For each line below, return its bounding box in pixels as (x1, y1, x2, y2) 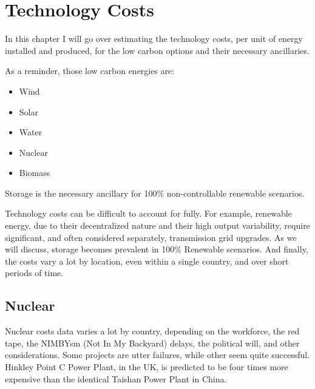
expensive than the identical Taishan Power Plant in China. (5, 372, 227, 385)
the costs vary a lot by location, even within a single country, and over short (5, 254, 289, 267)
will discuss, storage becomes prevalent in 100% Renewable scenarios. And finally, (5, 243, 308, 255)
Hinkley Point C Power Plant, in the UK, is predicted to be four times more (5, 360, 288, 373)
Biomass (19, 166, 50, 179)
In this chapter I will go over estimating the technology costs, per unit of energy (5, 32, 303, 45)
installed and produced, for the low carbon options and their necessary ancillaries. (5, 44, 310, 56)
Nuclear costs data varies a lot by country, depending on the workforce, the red (5, 325, 300, 337)
